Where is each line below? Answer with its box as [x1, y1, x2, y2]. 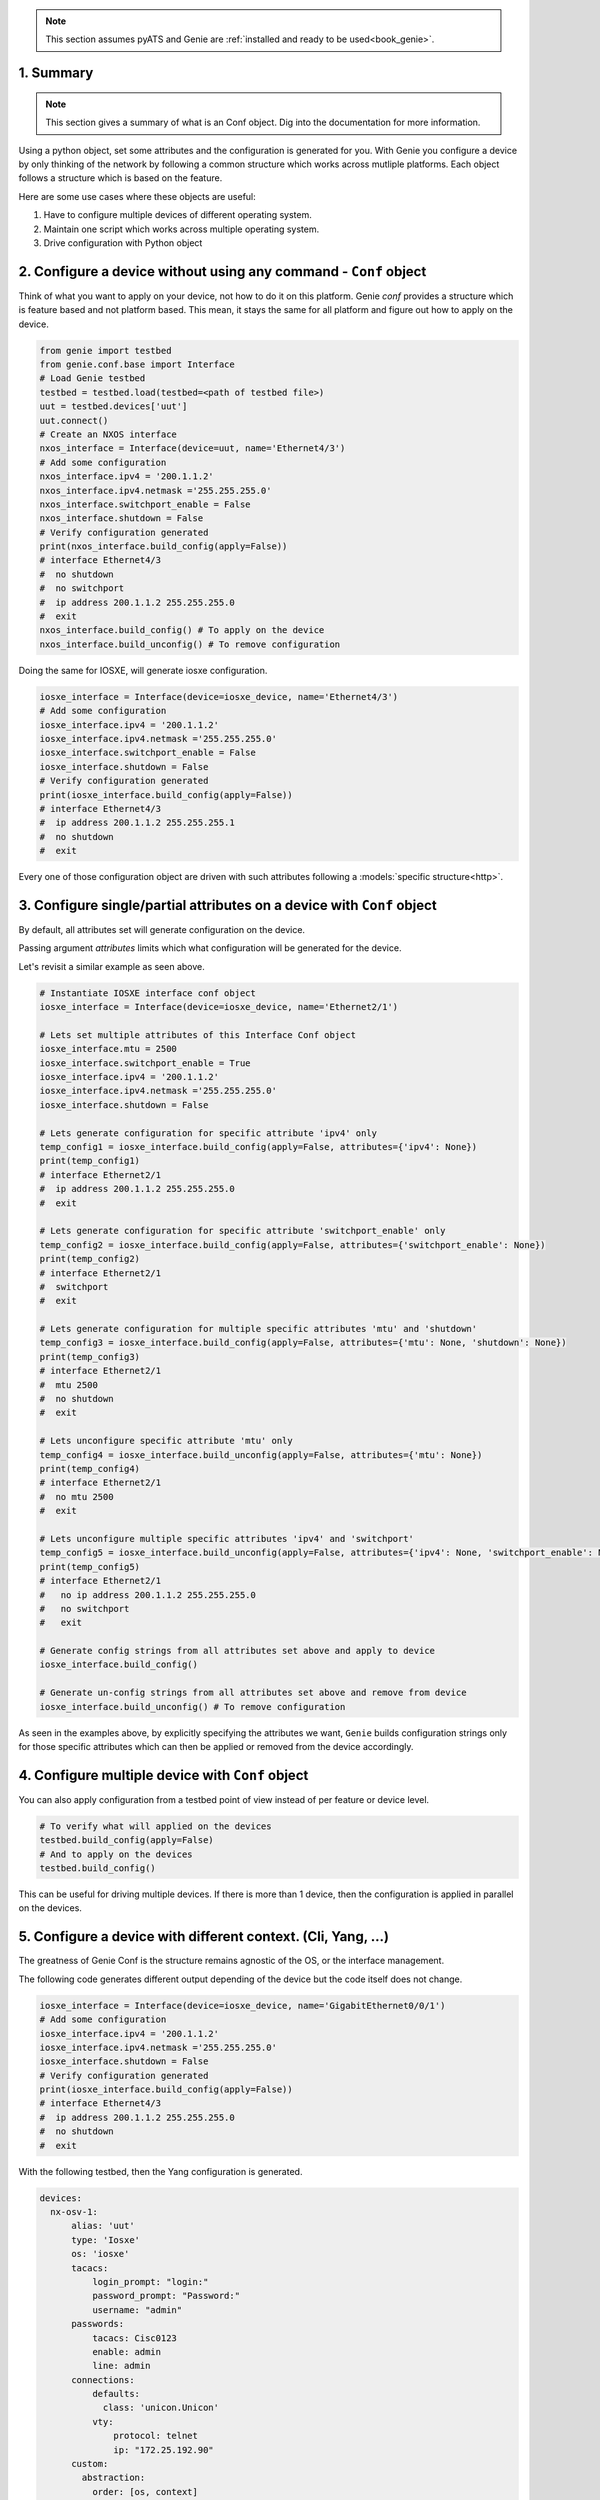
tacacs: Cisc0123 [91, 2332, 177, 2344]
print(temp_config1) [39, 1155, 140, 1167]
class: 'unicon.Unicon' [102, 2402, 220, 2414]
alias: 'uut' [71, 2220, 135, 2232]
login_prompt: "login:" [91, 2276, 209, 2287]
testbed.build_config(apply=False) [39, 1835, 214, 1846]
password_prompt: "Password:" [91, 2290, 240, 2302]
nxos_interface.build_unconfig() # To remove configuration [39, 638, 341, 650]
